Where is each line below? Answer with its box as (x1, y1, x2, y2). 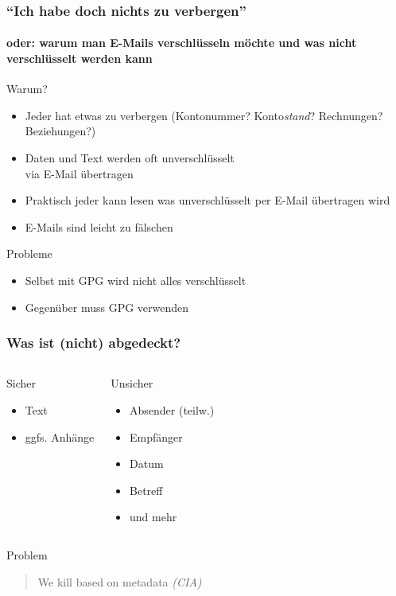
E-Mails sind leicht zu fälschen (25, 218, 173, 235)
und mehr (130, 508, 177, 525)
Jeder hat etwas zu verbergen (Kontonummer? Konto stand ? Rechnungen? (25, 107, 383, 123)
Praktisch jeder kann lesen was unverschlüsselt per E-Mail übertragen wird (25, 192, 390, 208)
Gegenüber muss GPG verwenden (25, 298, 189, 315)
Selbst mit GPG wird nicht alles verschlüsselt (25, 271, 247, 288)
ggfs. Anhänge (25, 428, 95, 445)
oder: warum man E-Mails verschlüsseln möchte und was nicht (6, 34, 357, 51)
